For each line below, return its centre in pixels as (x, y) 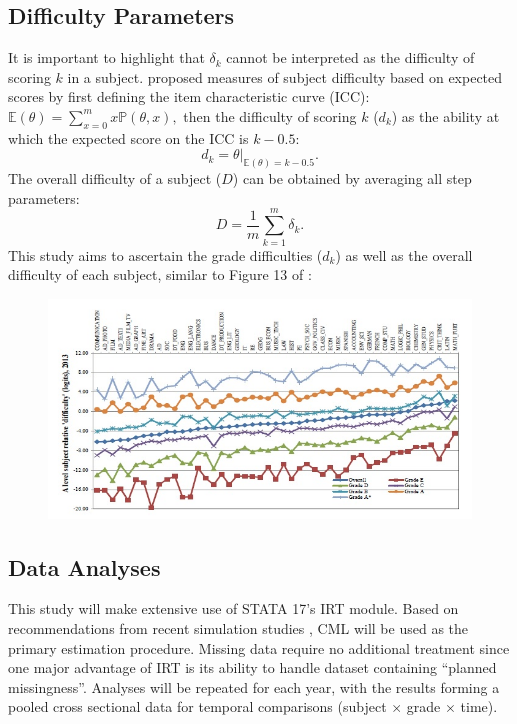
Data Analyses (84, 566)
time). (479, 706)
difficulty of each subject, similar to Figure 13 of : (160, 274)
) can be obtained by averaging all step (352, 178)
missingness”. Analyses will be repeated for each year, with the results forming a (254, 686)
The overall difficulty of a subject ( (115, 178)
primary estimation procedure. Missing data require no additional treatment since (259, 647)
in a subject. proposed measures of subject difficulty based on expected (285, 76)
